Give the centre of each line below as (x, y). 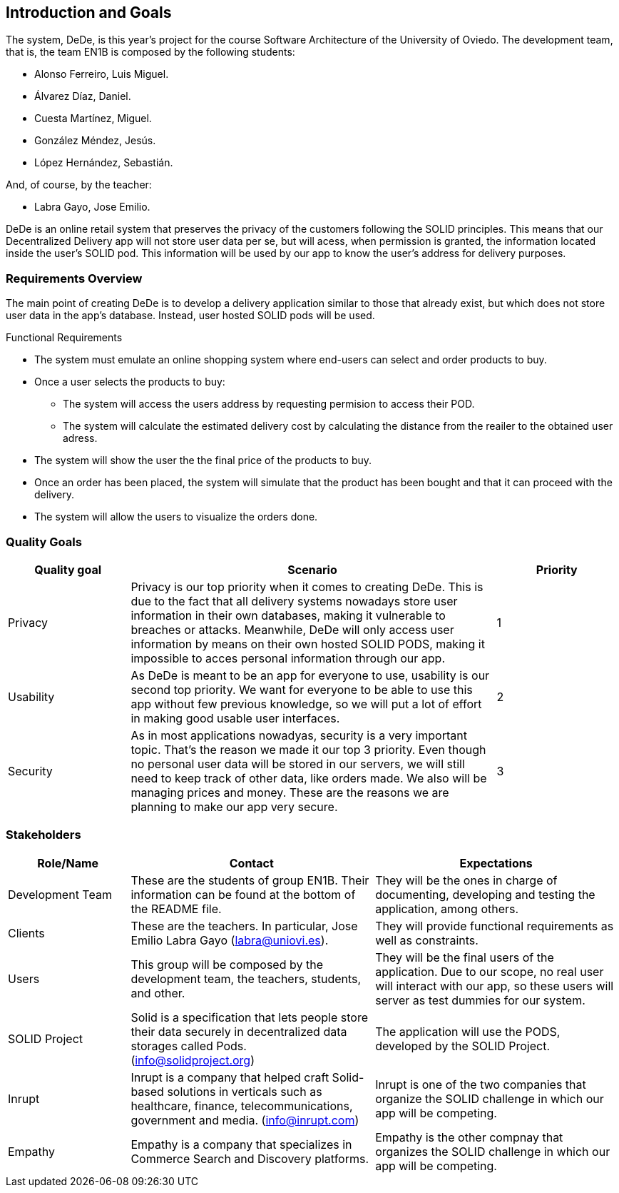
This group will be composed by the (227, 964)
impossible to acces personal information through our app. (288, 658)
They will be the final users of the (465, 957)
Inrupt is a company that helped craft (230, 1077)
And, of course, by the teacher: (79, 185)
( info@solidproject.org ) (193, 1060)
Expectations (496, 863)
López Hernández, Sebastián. (104, 163)
